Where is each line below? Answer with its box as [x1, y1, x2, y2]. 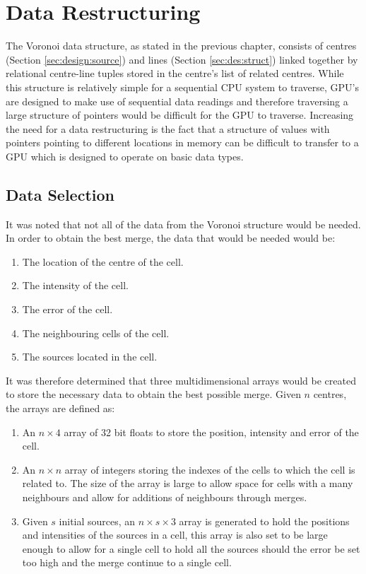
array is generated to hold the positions [179, 513, 350, 528]
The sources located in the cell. [22, 349, 158, 364]
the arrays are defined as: [6, 401, 115, 416]
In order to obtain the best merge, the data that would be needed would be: [6, 230, 336, 245]
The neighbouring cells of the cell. [22, 325, 170, 340]
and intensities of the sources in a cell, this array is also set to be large [22, 527, 328, 542]
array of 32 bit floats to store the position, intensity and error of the [64, 424, 359, 439]
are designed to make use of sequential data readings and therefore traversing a [6, 93, 348, 108]
